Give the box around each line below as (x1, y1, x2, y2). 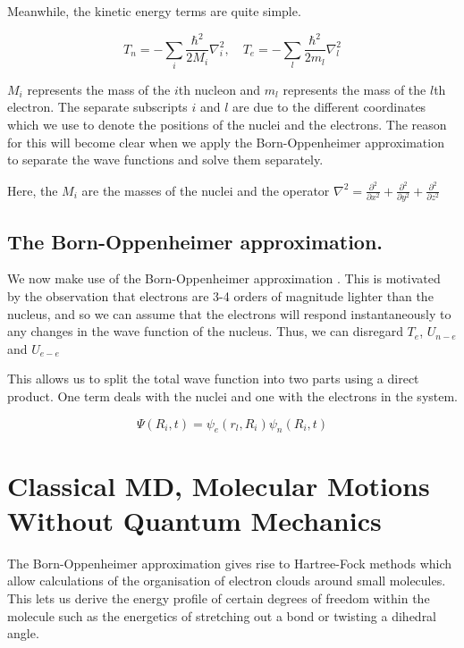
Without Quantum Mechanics (7, 501, 382, 538)
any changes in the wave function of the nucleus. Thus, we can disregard (7, 322, 403, 341)
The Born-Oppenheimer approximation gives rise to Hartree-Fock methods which (7, 553, 452, 572)
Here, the (7, 181, 58, 199)
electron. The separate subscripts (7, 97, 188, 116)
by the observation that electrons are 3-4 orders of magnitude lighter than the (7, 287, 434, 306)
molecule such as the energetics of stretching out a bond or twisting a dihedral (7, 606, 437, 625)
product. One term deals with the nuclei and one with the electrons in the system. (7, 387, 459, 406)
